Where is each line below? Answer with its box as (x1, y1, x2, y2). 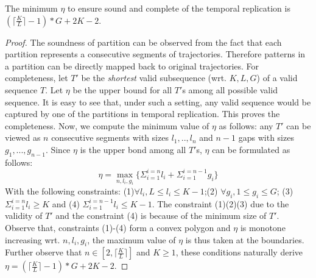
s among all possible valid (182, 83, 278, 96)
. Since (45, 143, 71, 155)
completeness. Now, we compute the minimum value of (5, 119, 209, 132)
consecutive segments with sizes (51, 131, 169, 144)
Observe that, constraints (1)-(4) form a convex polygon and (5, 221, 231, 233)
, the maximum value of (87, 233, 176, 246)
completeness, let (5, 71, 68, 84)
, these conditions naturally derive (175, 246, 303, 258)
